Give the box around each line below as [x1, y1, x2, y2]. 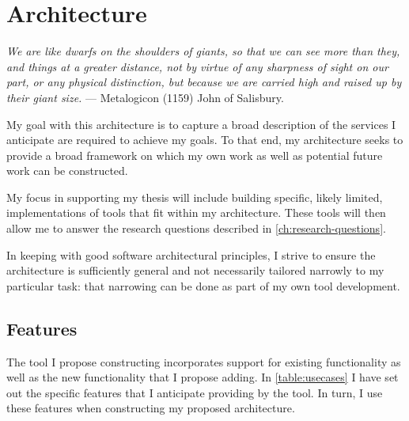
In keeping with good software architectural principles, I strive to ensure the [6, 246, 376, 263]
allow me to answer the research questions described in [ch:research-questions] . [6, 220, 386, 237]
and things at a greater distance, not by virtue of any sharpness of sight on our [6, 58, 388, 74]
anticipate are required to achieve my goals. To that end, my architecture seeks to [6, 131, 403, 148]
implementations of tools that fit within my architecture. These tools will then [6, 204, 386, 221]
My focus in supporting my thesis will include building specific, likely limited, [6, 188, 383, 205]
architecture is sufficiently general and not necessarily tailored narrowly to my [6, 262, 384, 279]
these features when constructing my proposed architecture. [6, 400, 295, 416]
